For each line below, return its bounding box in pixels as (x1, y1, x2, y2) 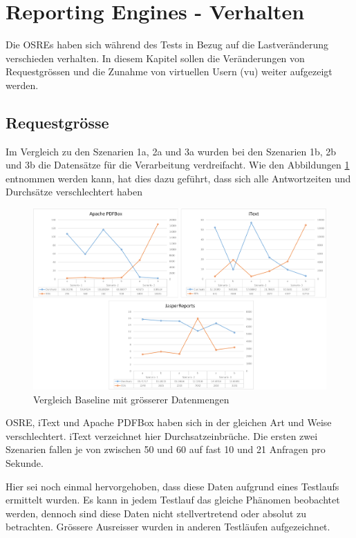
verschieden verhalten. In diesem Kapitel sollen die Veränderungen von (6, 50, 305, 65)
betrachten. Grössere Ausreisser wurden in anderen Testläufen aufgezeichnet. (6, 519, 330, 534)
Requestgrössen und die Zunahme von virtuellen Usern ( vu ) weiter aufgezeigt (6, 64, 332, 79)
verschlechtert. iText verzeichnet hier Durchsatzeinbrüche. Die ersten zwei (6, 428, 318, 443)
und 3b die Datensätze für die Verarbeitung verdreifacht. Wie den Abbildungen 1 (6, 157, 350, 172)
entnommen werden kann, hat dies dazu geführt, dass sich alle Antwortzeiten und (6, 171, 351, 185)
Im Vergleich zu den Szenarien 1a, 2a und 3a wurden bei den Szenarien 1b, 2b (6, 144, 337, 158)
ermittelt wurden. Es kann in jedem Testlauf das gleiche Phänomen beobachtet (6, 492, 340, 507)
